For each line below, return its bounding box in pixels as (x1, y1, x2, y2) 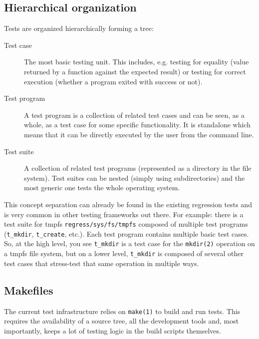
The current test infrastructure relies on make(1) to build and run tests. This (4, 306, 241, 316)
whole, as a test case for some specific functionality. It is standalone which (24, 119, 251, 130)
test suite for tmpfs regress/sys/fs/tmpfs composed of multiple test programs (4, 219, 248, 229)
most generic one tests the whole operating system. (24, 182, 180, 193)
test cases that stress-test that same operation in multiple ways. (4, 258, 199, 268)
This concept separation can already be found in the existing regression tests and (4, 199, 252, 209)
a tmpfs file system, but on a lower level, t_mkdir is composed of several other (4, 248, 244, 259)
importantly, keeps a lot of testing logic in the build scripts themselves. (4, 325, 221, 336)
